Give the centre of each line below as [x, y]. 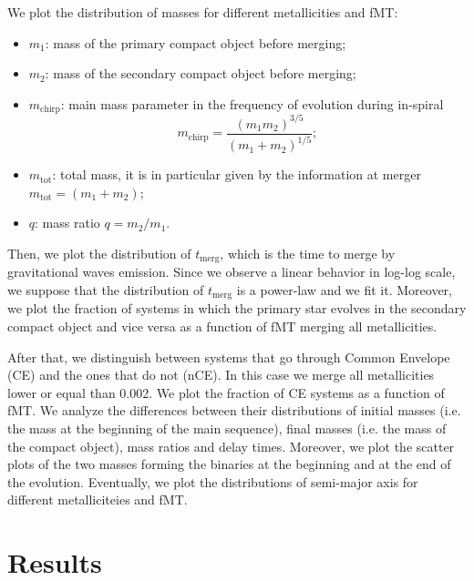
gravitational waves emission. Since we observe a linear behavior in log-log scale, [232, 272]
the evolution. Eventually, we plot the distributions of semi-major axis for [213, 481]
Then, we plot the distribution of [99, 253]
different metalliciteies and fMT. [98, 499]
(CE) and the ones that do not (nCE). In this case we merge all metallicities [221, 375]
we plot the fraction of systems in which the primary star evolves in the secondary [237, 308]
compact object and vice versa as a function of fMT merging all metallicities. [222, 326]
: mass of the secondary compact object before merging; [201, 73]
